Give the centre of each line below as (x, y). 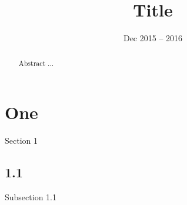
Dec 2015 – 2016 (153, 38)
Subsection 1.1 (31, 196)
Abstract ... (36, 63)
